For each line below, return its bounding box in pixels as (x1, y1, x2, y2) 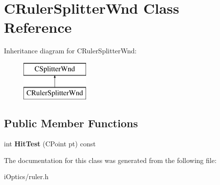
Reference (4, 17, 72, 37)
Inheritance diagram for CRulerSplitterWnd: (4, 46, 137, 56)
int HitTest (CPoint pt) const (4, 139, 96, 149)
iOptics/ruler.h (4, 171, 49, 182)
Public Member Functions (4, 116, 138, 131)
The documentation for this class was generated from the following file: (4, 155, 217, 165)
